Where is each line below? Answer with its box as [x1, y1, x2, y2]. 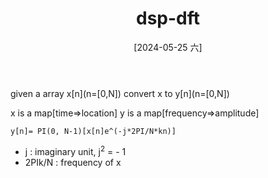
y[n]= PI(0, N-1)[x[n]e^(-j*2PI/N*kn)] [10, 126, 177, 136]
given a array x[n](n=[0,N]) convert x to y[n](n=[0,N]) [10, 87, 230, 99]
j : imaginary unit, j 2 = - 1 [24, 143, 127, 157]
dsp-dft [135, 7, 201, 30]
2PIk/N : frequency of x [24, 156, 122, 168]
